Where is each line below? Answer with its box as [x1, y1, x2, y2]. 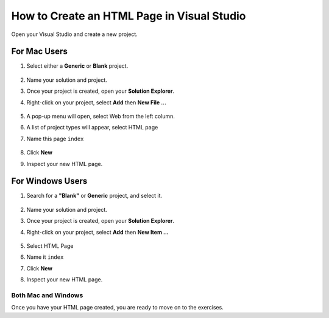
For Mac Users [11, 46, 68, 57]
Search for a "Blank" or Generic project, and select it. [26, 192, 163, 200]
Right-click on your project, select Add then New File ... [26, 98, 167, 106]
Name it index [26, 253, 64, 261]
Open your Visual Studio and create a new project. [11, 31, 138, 38]
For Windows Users [11, 176, 88, 186]
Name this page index [26, 135, 84, 142]
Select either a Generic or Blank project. [26, 62, 129, 70]
